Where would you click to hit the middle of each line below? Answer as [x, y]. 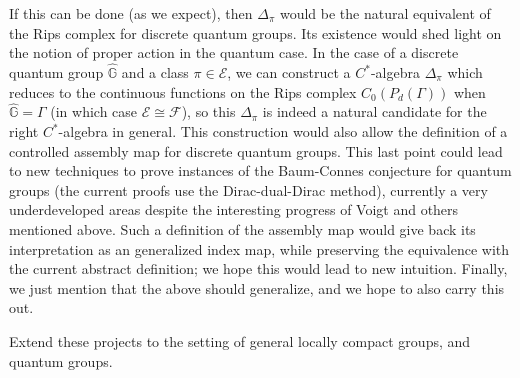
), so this [208, 111]
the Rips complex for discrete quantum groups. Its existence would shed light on [255, 32]
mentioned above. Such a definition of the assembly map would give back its [242, 228]
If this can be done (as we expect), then [131, 13]
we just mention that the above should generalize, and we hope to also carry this [257, 287]
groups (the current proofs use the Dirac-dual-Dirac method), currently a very [248, 189]
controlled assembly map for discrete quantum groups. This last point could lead [256, 150]
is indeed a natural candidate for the [374, 111]
